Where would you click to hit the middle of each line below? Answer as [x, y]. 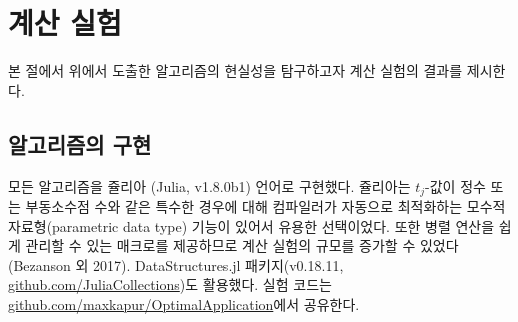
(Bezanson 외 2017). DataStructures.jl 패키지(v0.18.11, [176, 264]
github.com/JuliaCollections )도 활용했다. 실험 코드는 [170, 284]
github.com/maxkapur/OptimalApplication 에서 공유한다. [184, 303]
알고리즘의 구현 [80, 143]
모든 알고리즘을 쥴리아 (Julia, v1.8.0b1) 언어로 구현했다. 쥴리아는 [209, 185]
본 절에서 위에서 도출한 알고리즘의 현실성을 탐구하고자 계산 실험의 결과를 [235, 70]
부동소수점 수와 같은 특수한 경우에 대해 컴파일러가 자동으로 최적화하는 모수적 [265, 205]
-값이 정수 [455, 185]
